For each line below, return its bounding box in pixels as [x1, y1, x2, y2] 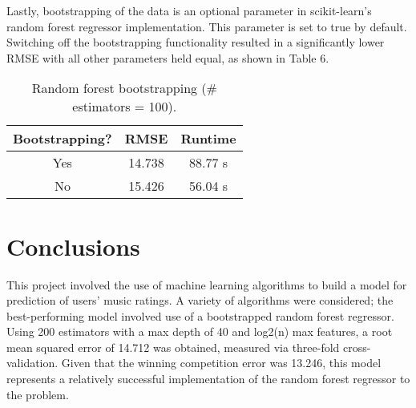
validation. [6, 354, 59, 371]
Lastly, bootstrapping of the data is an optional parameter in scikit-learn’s [6, 2, 372, 18]
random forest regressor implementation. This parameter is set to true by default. [6, 18, 407, 34]
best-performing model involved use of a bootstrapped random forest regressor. [6, 307, 394, 324]
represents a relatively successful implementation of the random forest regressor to [6, 370, 410, 387]
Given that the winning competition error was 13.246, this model [61, 354, 382, 371]
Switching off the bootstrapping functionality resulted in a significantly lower [6, 34, 385, 50]
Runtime [180, 129, 236, 148]
